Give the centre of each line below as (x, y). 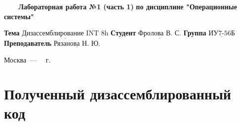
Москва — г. (27, 60)
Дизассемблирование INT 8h (65, 34)
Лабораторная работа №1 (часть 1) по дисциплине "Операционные (128, 6)
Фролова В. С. (160, 34)
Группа (195, 33)
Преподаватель (28, 43)
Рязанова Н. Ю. (77, 44)
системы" (19, 16)
